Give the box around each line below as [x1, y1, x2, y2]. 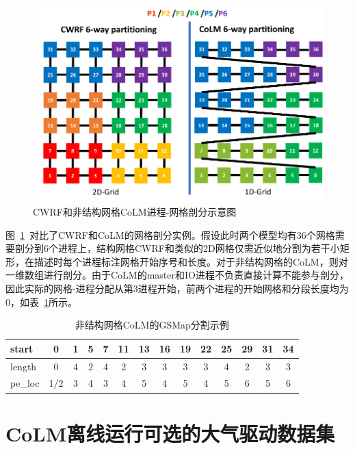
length [10, 359, 37, 373]
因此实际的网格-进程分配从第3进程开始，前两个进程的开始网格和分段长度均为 [5, 281, 349, 295]
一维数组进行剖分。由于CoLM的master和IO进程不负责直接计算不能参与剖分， [5, 268, 349, 282]
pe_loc [10, 376, 40, 390]
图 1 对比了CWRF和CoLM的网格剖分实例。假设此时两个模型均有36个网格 [5, 227, 335, 242]
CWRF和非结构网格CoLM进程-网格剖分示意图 [33, 204, 237, 218]
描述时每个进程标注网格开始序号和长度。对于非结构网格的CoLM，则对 [34, 254, 348, 268]
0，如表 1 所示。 [5, 294, 77, 309]
